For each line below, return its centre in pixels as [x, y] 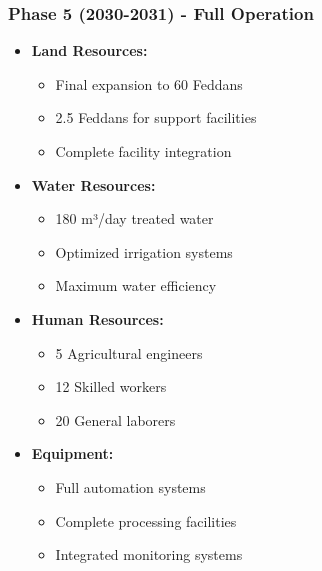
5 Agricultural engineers [129, 352]
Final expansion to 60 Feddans [149, 83]
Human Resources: [97, 318]
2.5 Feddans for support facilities [156, 117]
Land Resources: [89, 50]
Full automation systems [130, 486]
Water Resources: [93, 184]
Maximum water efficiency [136, 285]
